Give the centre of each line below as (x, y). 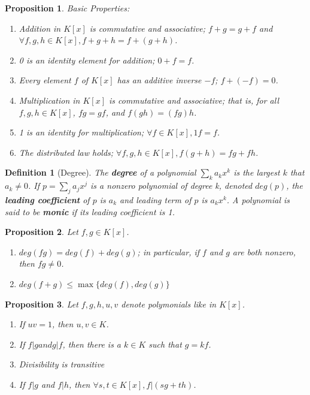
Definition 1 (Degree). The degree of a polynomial (101, 172)
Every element (45, 80)
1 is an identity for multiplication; (81, 132)
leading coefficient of (47, 199)
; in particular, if (168, 251)
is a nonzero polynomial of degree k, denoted (171, 186)
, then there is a (92, 344)
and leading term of (156, 199)
